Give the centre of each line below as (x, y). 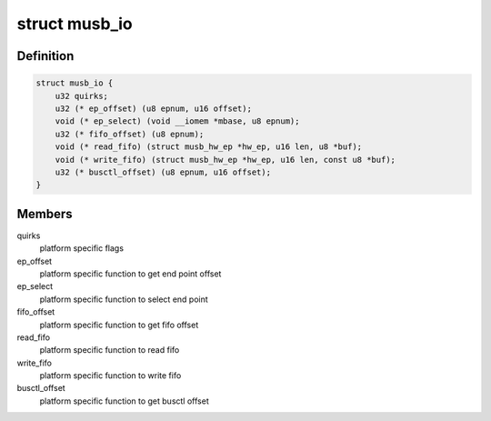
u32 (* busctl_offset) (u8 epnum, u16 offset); (163, 172)
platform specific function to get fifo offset (119, 325)
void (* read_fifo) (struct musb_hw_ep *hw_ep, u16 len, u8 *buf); (209, 147)
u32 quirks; (82, 96)
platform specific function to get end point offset (130, 274)
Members (45, 214)
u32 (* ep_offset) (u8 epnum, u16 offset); (153, 108)
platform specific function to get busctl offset (124, 401)
